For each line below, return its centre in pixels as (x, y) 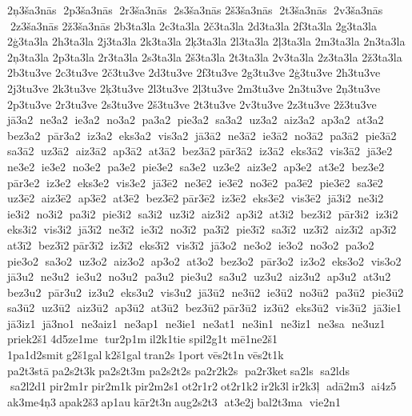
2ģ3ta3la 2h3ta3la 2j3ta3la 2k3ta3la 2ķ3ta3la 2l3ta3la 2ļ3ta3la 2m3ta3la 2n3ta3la (206, 41)
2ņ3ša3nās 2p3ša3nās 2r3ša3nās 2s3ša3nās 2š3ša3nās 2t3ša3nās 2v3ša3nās (195, 10)
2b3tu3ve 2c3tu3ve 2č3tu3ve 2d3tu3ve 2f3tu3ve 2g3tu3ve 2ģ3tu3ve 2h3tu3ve (194, 72)
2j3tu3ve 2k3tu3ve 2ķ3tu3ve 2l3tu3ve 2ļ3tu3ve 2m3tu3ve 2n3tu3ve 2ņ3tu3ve (194, 88)
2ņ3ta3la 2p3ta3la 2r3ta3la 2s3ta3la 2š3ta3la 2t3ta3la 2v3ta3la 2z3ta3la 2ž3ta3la (205, 56)
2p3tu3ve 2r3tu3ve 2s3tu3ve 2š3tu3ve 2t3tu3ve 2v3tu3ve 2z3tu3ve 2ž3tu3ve (192, 104)
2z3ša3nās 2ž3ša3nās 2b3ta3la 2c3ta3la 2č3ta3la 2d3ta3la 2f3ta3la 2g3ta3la (193, 25)
